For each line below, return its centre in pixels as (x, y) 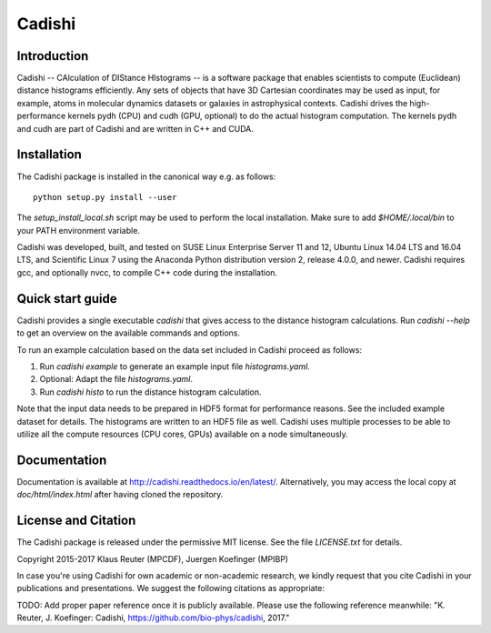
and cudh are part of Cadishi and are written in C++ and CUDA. (135, 128)
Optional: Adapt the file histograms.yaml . (116, 379)
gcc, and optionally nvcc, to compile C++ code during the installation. (147, 272)
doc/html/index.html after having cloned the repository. (120, 495)
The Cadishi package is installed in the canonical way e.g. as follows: (146, 176)
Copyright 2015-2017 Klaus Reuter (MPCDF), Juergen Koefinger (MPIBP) (153, 558)
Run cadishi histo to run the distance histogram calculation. (151, 392)
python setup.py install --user (105, 197)
